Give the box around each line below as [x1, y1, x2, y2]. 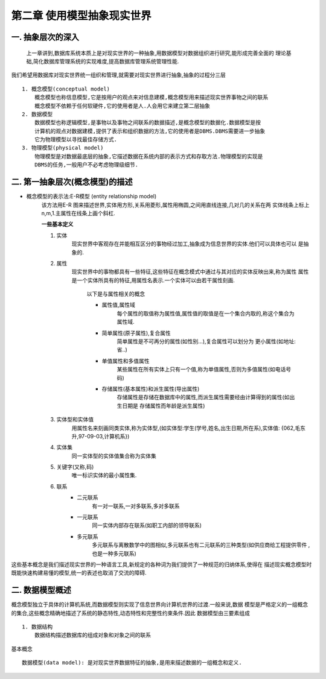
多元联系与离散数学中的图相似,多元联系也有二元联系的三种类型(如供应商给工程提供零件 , [92, 542, 310, 549]
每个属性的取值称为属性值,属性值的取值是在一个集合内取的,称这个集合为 [117, 309, 295, 317]
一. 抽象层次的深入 [11, 32, 80, 42]
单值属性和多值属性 [101, 357, 150, 364]
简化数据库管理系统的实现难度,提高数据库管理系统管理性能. [33, 57, 179, 65]
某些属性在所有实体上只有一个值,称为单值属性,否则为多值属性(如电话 [117, 365, 286, 373]
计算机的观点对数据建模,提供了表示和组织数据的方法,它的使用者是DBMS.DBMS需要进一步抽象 [34, 127, 266, 134]
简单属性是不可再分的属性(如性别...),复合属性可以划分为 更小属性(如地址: [117, 338, 296, 345]
